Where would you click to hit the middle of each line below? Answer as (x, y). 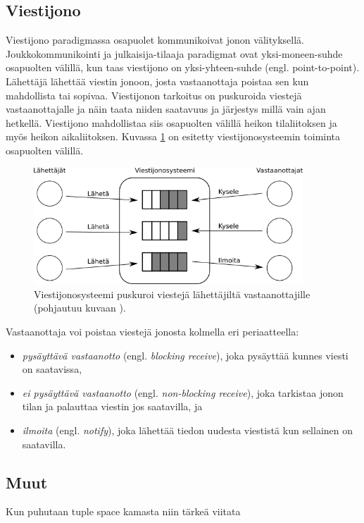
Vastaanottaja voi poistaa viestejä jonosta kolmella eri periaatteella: (152, 331)
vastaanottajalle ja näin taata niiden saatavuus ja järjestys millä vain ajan (166, 109)
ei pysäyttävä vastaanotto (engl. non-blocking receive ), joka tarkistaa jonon (183, 392)
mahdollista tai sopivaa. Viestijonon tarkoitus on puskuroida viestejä (154, 95)
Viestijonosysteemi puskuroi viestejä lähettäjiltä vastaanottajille (172, 294)
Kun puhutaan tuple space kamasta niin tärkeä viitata (123, 511)
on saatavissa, (52, 369)
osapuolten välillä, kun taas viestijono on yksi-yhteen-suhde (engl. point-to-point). (183, 67)
